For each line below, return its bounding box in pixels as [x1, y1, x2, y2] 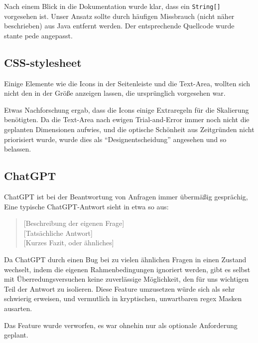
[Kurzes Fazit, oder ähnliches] [23, 237, 114, 248]
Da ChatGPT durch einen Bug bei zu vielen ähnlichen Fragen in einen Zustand [4, 254, 247, 264]
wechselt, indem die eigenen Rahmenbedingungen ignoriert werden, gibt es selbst [4, 264, 251, 274]
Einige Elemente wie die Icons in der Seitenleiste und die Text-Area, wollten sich [4, 78, 251, 88]
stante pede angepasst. [4, 30, 73, 40]
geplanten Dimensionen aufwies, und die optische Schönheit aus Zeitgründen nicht [4, 124, 255, 135]
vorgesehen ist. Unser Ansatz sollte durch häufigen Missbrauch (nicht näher [4, 10, 235, 21]
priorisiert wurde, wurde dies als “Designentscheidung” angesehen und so [4, 134, 227, 144]
